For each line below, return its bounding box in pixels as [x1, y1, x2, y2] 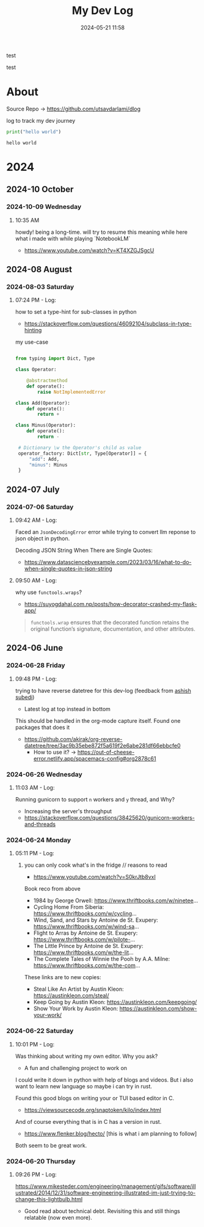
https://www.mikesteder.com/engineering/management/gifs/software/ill [15, 1182, 197, 1190]
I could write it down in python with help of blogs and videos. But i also [15, 1076, 194, 1084]
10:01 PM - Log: [15, 1040, 55, 1048]
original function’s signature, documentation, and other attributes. [30, 625, 195, 632]
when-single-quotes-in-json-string [24, 565, 113, 572]
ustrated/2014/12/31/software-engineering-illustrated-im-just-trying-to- [15, 1189, 196, 1196]
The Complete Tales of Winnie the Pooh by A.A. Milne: [33, 955, 170, 963]
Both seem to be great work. [15, 1142, 87, 1149]
